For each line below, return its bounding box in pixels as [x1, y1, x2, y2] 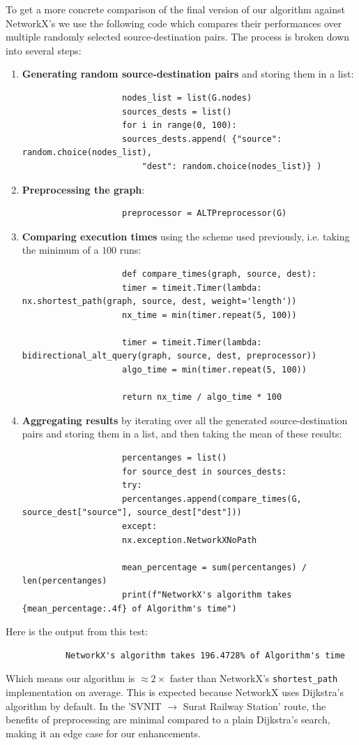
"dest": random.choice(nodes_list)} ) [142, 161, 322, 171]
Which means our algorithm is [6, 671, 135, 686]
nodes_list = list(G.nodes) [121, 92, 252, 103]
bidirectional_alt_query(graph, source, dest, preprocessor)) [22, 351, 317, 361]
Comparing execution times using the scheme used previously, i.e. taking [22, 229, 350, 243]
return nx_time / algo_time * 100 [121, 392, 282, 403]
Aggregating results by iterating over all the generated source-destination [22, 412, 348, 427]
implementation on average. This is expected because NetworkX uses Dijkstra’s [6, 685, 344, 699]
